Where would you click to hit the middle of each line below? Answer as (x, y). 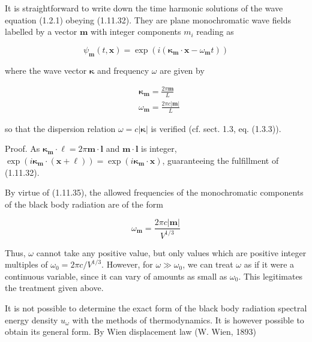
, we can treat (208, 264)
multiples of (26, 264)
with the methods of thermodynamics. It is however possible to (188, 319)
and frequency (123, 70)
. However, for (127, 264)
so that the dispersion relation (60, 128)
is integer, (159, 148)
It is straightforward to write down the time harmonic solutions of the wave (144, 8)
